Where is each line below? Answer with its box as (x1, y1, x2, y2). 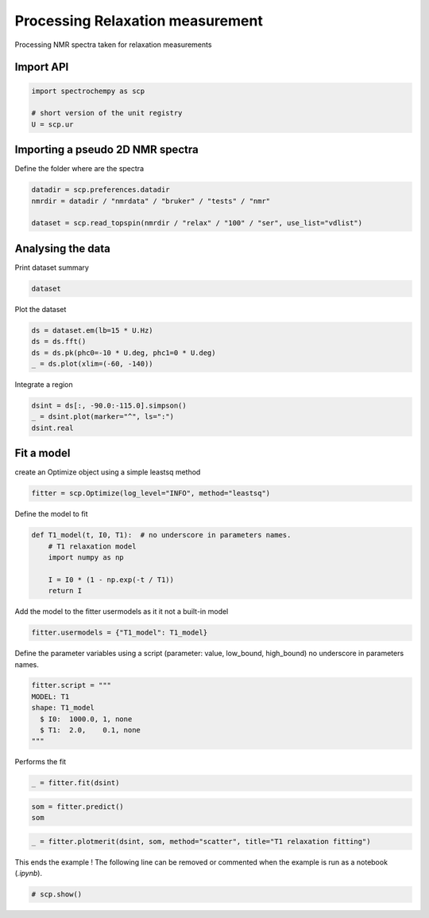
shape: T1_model (31, 703, 95, 713)
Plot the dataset (14, 304, 67, 314)
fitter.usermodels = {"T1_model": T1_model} (31, 628, 208, 637)
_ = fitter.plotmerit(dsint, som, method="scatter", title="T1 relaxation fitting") (31, 837, 371, 846)
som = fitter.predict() (31, 802, 125, 811)
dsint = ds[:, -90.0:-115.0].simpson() (31, 400, 187, 410)
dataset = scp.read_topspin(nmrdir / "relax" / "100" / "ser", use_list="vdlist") (31, 219, 363, 228)
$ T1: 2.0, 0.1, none (40, 725, 141, 735)
